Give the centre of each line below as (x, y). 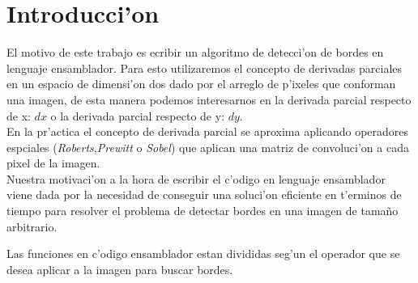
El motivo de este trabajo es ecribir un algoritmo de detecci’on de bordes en (195, 52)
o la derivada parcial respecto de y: (138, 115)
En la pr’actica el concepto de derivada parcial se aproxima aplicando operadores (208, 131)
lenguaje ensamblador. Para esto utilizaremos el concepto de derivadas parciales (205, 68)
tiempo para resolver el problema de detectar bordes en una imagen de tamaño (203, 211)
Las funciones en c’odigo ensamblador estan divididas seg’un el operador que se (203, 253)
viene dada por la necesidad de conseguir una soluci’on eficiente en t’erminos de (204, 194)
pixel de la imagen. (53, 163)
